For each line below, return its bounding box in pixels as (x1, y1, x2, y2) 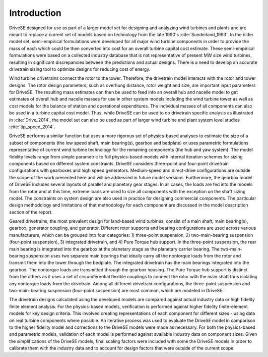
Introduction (9, 7, 62, 18)
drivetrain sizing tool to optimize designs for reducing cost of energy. (9, 66, 151, 72)
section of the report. (9, 209, 53, 215)
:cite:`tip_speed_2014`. (9, 124, 56, 130)
